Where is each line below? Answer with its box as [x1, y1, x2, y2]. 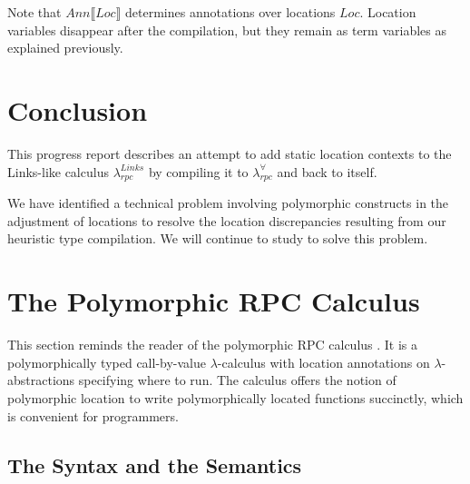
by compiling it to [148, 162, 249, 181]
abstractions [7, 370, 75, 390]
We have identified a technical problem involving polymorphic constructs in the [7, 193, 449, 212]
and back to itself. [277, 162, 377, 181]
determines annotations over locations [125, 3, 336, 21]
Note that [7, 3, 62, 21]
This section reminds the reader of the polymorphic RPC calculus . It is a [7, 335, 418, 354]
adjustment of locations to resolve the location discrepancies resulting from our [7, 211, 446, 230]
